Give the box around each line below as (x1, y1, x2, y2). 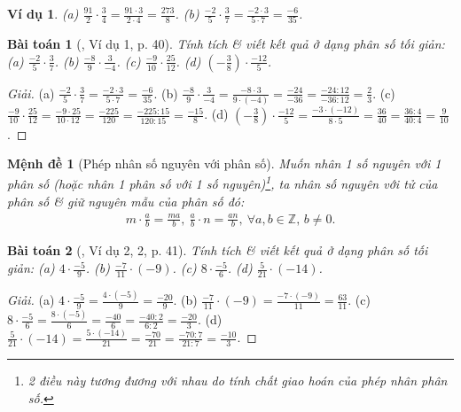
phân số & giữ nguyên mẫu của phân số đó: (7, 191, 245, 210)
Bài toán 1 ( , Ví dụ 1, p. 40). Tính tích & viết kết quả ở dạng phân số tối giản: (7, 35, 445, 53)
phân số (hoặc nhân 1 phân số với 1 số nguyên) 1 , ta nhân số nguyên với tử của (7, 172, 438, 193)
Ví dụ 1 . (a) (7, 4, 79, 22)
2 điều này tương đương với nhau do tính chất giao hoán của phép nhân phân (27, 371, 448, 390)
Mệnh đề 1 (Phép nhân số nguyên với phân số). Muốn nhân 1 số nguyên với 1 (7, 154, 441, 173)
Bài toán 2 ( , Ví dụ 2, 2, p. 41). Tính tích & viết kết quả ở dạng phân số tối (7, 241, 428, 260)
